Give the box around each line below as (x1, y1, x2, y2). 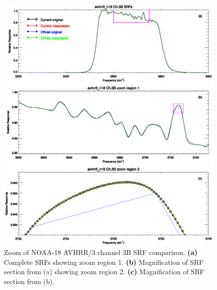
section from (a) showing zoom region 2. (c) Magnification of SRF (4, 266, 205, 277)
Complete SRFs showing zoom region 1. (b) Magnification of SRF (4, 256, 204, 267)
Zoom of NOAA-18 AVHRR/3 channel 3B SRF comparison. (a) (4, 247, 198, 257)
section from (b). (4, 276, 55, 286)
